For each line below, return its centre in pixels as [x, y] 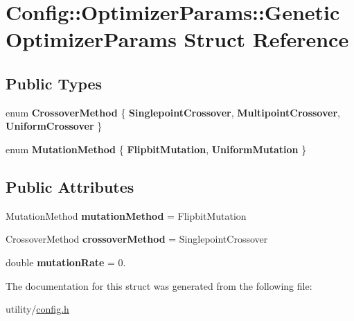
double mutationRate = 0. [66, 262]
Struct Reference [266, 39]
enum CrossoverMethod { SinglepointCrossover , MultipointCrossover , [173, 112]
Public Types [54, 83]
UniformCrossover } [54, 126]
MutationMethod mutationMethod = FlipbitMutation [126, 215]
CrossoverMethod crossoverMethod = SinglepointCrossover [137, 239]
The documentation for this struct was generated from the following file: [159, 285]
